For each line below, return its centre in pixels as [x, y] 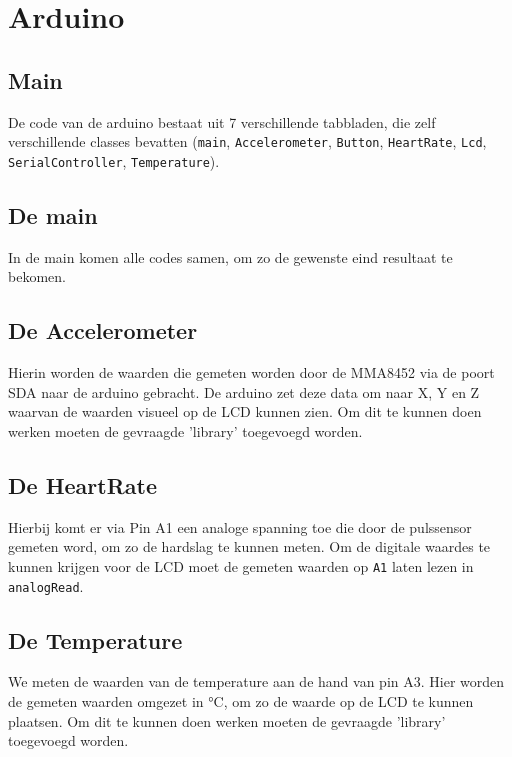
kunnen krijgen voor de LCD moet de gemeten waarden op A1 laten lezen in [241, 565]
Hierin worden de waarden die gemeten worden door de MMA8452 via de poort [251, 372]
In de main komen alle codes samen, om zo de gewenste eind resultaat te [230, 256]
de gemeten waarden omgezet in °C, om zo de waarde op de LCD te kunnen [241, 700]
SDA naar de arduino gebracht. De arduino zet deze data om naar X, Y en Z [244, 391]
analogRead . [46, 585]
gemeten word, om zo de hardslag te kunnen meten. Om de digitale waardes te [249, 546]
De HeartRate [82, 484]
